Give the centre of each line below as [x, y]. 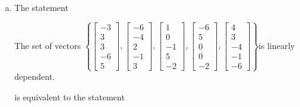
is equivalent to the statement [69, 96]
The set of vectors [48, 45]
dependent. [35, 76]
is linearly [277, 45]
